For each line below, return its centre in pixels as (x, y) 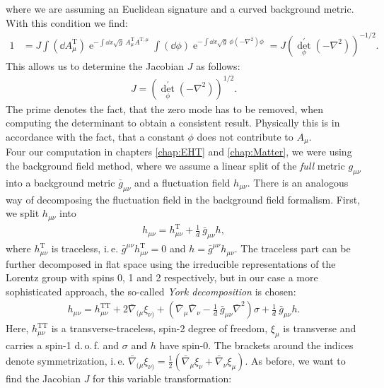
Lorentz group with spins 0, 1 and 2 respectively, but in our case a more (162, 277)
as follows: (218, 65)
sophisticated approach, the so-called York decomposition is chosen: (151, 291)
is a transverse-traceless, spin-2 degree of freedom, (159, 328)
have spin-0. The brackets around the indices (256, 345)
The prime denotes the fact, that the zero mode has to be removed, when (164, 108)
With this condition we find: (67, 22)
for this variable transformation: (162, 378)
